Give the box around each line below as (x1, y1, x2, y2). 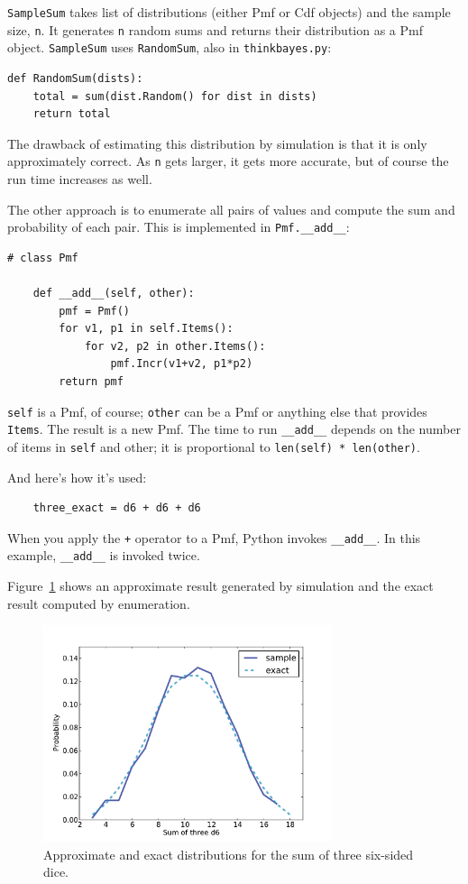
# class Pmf (7, 251, 78, 264)
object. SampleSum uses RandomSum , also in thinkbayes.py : (7, 38, 332, 57)
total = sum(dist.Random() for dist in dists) (32, 89, 317, 103)
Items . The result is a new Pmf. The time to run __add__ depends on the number (7, 419, 461, 438)
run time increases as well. (7, 170, 152, 188)
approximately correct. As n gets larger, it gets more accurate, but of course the (7, 152, 449, 170)
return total (32, 107, 111, 121)
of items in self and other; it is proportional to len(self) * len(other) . (7, 437, 420, 456)
